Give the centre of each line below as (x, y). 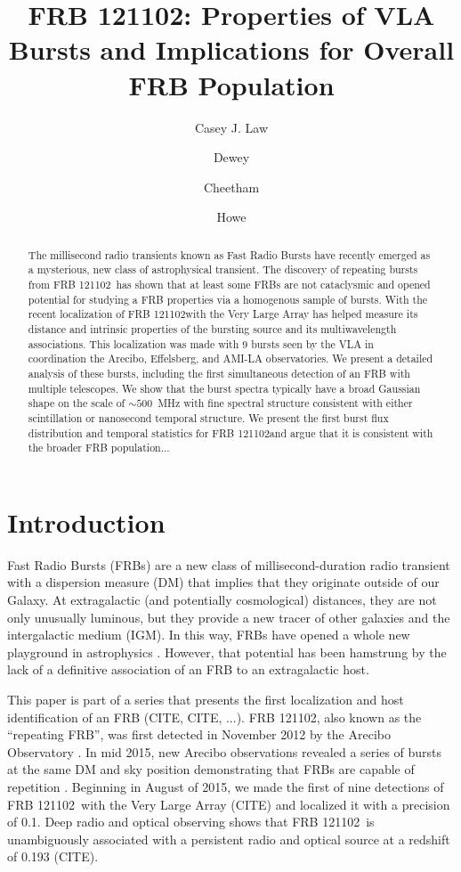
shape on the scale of (77, 403)
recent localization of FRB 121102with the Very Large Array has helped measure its (223, 314)
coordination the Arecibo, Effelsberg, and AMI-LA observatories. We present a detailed (230, 359)
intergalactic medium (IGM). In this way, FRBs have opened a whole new (209, 635)
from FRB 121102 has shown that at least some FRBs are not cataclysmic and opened (229, 284)
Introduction (86, 522)
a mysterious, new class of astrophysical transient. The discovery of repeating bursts (223, 269)
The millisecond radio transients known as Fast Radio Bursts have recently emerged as (229, 254)
